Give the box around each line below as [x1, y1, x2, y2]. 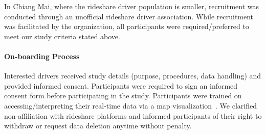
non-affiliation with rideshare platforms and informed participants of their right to [4, 110, 262, 121]
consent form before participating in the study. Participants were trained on [4, 90, 242, 101]
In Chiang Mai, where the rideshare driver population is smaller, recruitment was [4, 1, 259, 11]
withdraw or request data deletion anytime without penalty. [4, 120, 192, 131]
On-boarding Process [4, 50, 80, 61]
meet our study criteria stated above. [4, 31, 120, 41]
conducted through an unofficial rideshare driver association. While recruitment [4, 11, 254, 21]
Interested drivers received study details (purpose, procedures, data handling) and [4, 70, 261, 81]
